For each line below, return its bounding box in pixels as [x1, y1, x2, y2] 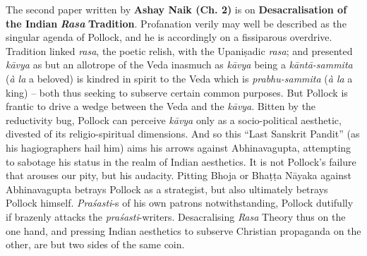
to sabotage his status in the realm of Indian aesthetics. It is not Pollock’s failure [6, 154, 356, 169]
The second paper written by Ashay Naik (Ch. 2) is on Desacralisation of [6, 2, 347, 16]
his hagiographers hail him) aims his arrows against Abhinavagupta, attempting [6, 140, 351, 154]
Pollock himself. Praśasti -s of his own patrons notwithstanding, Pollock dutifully [6, 195, 354, 210]
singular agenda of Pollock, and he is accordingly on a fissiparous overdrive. [6, 30, 332, 44]
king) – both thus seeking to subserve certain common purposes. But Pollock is [6, 85, 348, 99]
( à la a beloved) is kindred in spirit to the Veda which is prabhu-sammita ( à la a [6, 71, 353, 85]
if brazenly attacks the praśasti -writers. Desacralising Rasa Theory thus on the [6, 209, 346, 224]
